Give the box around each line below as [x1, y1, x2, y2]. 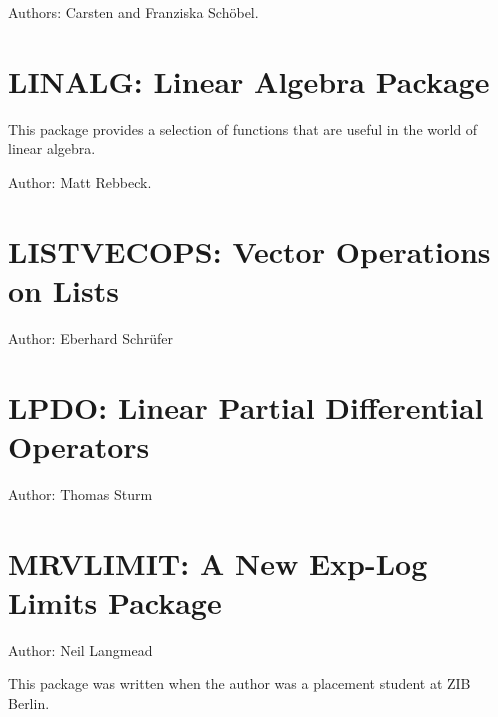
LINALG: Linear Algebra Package [8, 60, 490, 101]
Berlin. [8, 692, 50, 713]
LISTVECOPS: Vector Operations [8, 230, 491, 271]
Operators [8, 425, 150, 466]
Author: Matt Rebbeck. [8, 171, 152, 192]
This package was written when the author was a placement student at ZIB [8, 673, 471, 694]
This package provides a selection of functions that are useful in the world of [8, 118, 478, 139]
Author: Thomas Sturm [8, 483, 153, 504]
